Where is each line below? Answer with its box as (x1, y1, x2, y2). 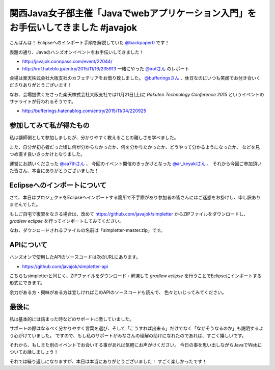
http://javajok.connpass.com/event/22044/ (22, 59, 113, 65)
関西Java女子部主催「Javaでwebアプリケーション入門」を (9, 8, 257, 19)
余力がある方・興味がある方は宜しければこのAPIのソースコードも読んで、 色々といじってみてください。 (9, 289, 227, 295)
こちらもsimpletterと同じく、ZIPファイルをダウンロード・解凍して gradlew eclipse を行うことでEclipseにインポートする (9, 273, 262, 279)
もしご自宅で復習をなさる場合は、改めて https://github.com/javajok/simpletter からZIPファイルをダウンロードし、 (9, 210, 249, 217)
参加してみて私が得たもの (9, 121, 90, 130)
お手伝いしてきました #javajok (9, 22, 137, 33)
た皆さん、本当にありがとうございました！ (9, 167, 99, 173)
